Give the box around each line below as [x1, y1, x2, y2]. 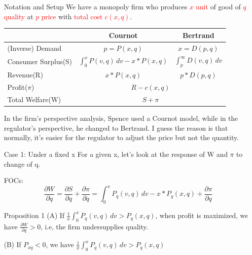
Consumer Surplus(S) [7, 56, 72, 66]
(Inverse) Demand [7, 42, 62, 53]
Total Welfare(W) [7, 94, 61, 105]
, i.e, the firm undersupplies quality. [40, 221, 148, 231]
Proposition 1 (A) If [4, 210, 65, 220]
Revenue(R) [7, 70, 43, 80]
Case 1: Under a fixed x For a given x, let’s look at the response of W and [4, 148, 228, 159]
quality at [4, 11, 34, 21]
